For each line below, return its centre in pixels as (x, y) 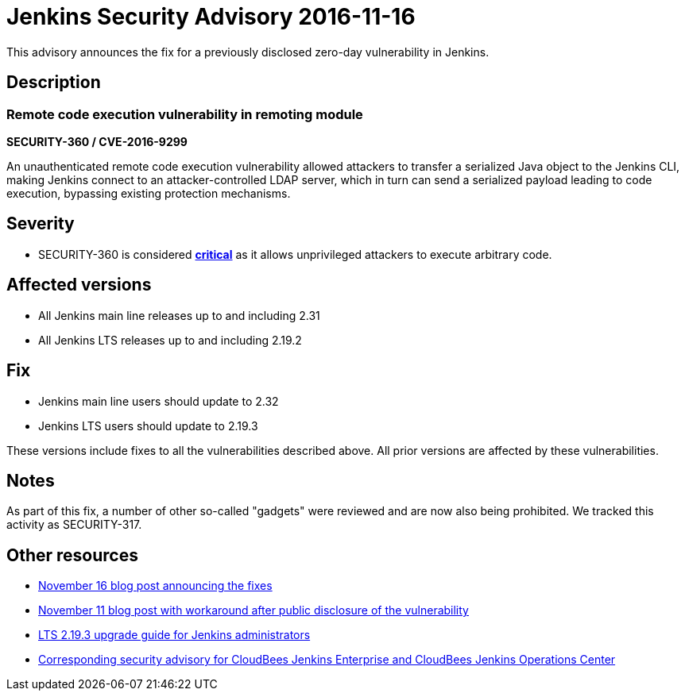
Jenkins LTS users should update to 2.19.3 (148, 426)
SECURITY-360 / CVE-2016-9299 (97, 141)
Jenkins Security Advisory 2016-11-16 (211, 17)
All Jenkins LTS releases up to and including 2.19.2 (170, 340)
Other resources (72, 555)
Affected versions (79, 285)
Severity (41, 224)
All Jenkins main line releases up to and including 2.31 (179, 315)
